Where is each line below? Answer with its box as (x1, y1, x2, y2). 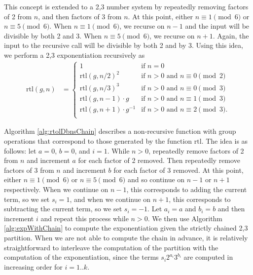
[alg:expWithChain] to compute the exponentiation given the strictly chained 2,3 (4, 223, 248, 233)
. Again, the (213, 30, 249, 40)
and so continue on (127, 174, 185, 185)
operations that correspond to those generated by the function (4, 135, 192, 146)
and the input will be (185, 21, 250, 31)
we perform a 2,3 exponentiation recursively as (4, 49, 145, 60)
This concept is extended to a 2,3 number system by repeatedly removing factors (4, 1, 249, 11)
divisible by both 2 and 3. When (4, 30, 102, 40)
